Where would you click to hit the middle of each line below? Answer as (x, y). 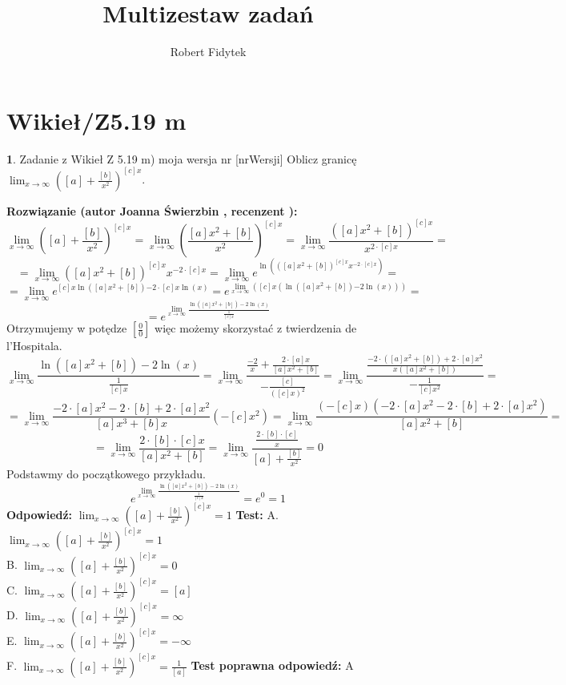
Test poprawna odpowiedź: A (272, 665)
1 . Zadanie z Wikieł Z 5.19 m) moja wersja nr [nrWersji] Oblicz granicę (182, 158)
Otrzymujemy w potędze (67, 328)
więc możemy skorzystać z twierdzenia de (256, 328)
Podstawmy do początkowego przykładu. (106, 473)
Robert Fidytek (208, 52)
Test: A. (257, 514)
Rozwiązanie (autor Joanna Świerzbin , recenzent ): (152, 210)
